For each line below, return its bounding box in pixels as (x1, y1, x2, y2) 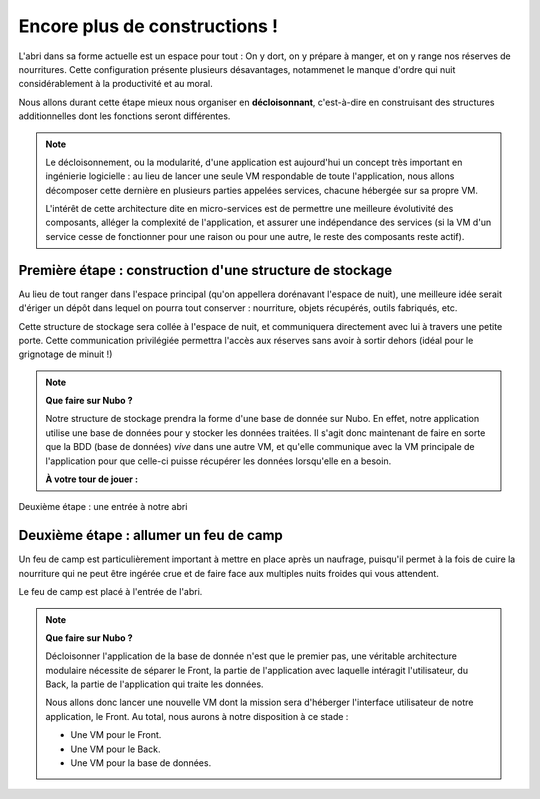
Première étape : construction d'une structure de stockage (18, 261, 393, 279)
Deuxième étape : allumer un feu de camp (18, 527, 284, 544)
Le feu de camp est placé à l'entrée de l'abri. (18, 586, 203, 598)
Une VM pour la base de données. (70, 757, 212, 769)
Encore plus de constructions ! (18, 15, 279, 37)
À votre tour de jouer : (45, 473, 139, 485)
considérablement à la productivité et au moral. (18, 78, 214, 90)
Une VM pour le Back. (70, 743, 161, 755)
